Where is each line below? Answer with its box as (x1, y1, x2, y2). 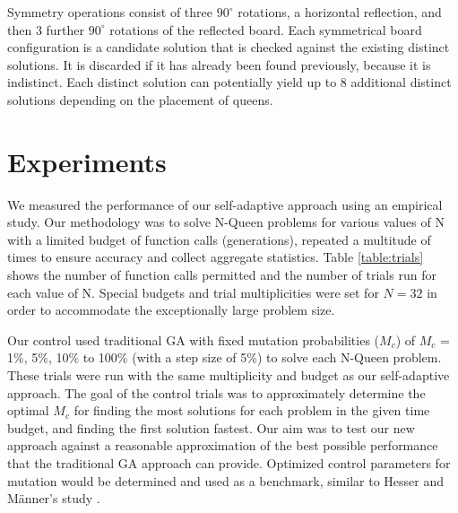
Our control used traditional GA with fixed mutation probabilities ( (7, 330, 380, 349)
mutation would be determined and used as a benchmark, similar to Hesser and (7, 471, 445, 490)
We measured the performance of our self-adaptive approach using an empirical (7, 195, 443, 213)
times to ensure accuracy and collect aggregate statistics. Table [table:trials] (7, 248, 424, 266)
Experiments (7, 143, 167, 179)
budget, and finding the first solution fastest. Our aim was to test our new (7, 418, 415, 437)
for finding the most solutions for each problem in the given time (73, 401, 430, 420)
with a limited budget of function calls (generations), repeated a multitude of (7, 230, 431, 248)
